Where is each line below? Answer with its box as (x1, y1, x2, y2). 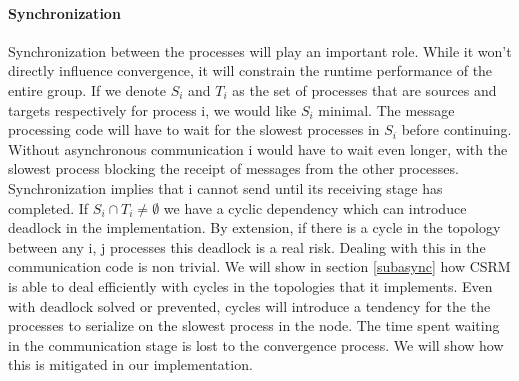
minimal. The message (318, 99, 455, 120)
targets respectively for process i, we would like (8, 99, 297, 120)
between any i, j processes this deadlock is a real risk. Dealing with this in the (8, 236, 486, 257)
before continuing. (401, 119, 512, 140)
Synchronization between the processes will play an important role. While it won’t (8, 40, 512, 61)
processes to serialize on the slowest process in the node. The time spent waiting (8, 315, 500, 336)
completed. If (8, 197, 89, 218)
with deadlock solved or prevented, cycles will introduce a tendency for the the (8, 295, 491, 316)
